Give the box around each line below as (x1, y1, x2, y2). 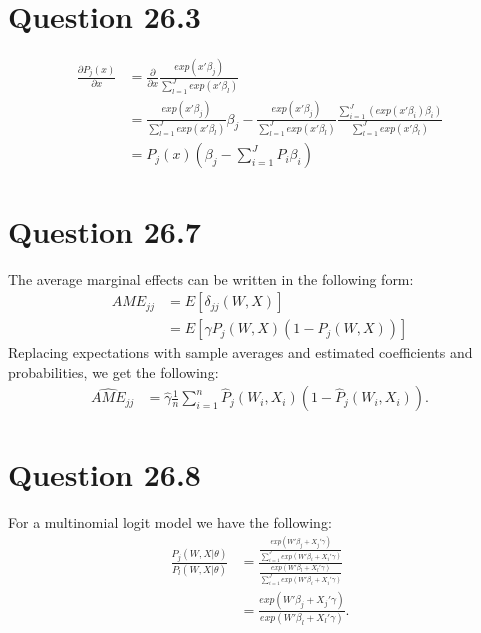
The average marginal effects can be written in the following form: (8, 268, 414, 289)
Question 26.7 (8, 210, 201, 251)
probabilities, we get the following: (8, 361, 219, 382)
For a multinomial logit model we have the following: (8, 511, 332, 532)
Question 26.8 (8, 453, 201, 494)
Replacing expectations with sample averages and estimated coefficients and (8, 342, 473, 363)
